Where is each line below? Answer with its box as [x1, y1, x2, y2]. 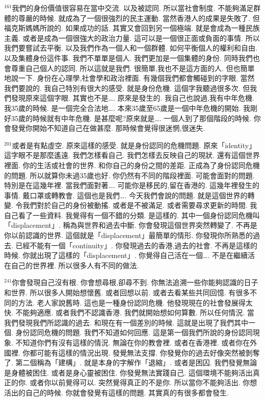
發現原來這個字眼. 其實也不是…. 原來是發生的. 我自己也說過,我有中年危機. [11, 92, 254, 103]
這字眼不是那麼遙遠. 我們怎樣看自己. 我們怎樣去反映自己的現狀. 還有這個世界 [4, 150, 260, 160]
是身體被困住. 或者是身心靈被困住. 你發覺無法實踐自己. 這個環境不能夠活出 [4, 367, 253, 378]
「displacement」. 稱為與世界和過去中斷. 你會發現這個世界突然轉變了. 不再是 [4, 220, 257, 230]
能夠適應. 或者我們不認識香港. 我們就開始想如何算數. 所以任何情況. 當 [22, 307, 254, 318]
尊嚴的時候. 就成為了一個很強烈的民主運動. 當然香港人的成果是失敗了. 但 [18, 12, 260, 23]
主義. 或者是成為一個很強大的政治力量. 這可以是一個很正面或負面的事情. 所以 [4, 32, 260, 43]
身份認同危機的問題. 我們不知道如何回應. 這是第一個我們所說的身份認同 [15, 327, 253, 338]
